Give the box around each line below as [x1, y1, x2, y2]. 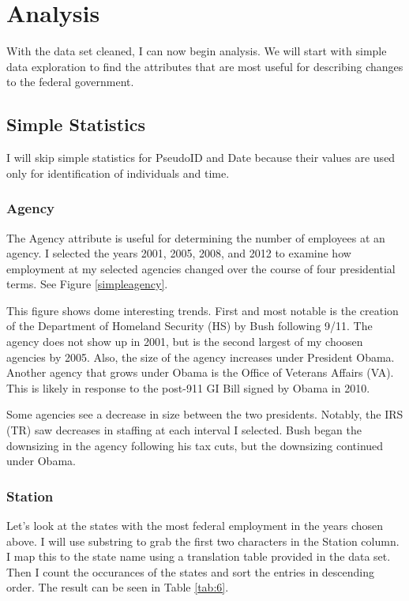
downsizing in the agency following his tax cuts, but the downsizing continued [6, 437, 384, 453]
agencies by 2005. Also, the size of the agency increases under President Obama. [6, 348, 395, 365]
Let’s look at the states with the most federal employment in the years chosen [6, 517, 384, 534]
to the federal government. [6, 73, 134, 90]
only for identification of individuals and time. [6, 164, 230, 181]
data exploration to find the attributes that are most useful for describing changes [6, 58, 403, 74]
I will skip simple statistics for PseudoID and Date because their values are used [6, 149, 396, 166]
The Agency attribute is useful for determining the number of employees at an [6, 229, 385, 246]
